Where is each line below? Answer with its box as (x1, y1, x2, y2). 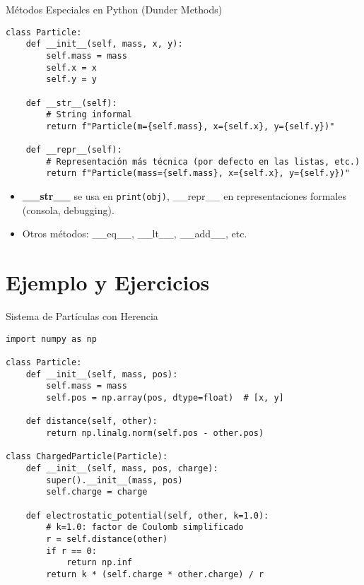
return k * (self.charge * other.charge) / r (46, 569, 264, 579)
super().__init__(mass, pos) (46, 475, 183, 485)
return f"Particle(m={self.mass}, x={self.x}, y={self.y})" (46, 121, 335, 131)
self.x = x (46, 62, 97, 73)
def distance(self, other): (25, 416, 158, 427)
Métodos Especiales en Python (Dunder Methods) (6, 2, 223, 16)
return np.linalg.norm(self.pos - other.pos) (46, 427, 264, 438)
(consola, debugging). (22, 202, 115, 217)
